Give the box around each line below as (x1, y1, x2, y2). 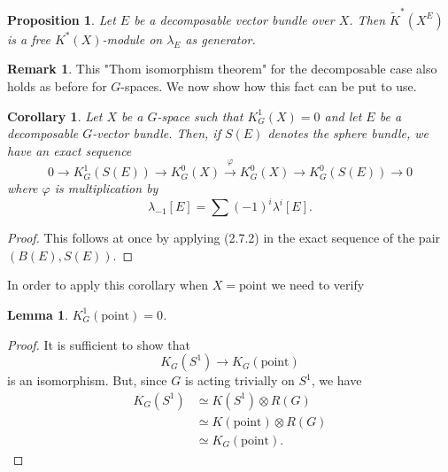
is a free (7, 29, 50, 48)
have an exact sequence (7, 141, 132, 159)
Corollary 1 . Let (7, 106, 103, 125)
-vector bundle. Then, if (92, 124, 220, 143)
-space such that (157, 106, 243, 125)
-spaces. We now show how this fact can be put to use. (120, 76, 417, 95)
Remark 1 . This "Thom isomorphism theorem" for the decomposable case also (7, 59, 437, 78)
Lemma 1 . (7, 305, 69, 323)
